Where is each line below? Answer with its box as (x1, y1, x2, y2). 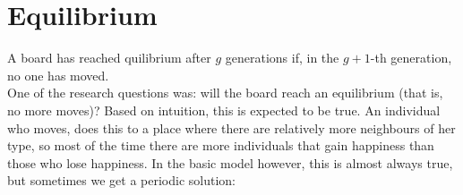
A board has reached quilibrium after (7, 48, 211, 67)
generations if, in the (225, 48, 339, 67)
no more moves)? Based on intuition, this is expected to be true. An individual (7, 100, 441, 119)
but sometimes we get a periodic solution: (7, 171, 236, 190)
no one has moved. (7, 65, 109, 84)
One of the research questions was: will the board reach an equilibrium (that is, (7, 83, 443, 102)
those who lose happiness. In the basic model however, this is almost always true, (7, 153, 453, 172)
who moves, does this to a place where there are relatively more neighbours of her (7, 118, 456, 137)
